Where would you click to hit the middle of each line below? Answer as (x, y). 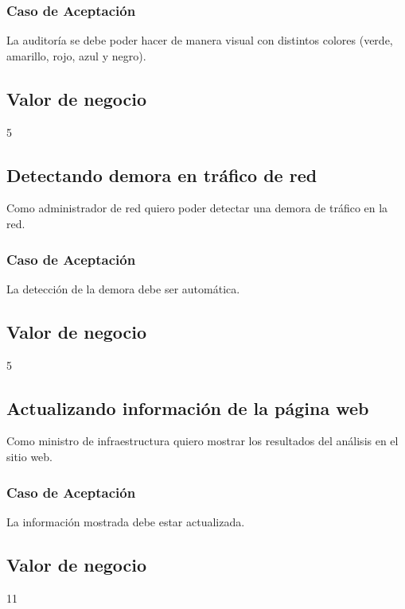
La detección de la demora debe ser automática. (123, 288)
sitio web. (30, 456)
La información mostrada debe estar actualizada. (126, 521)
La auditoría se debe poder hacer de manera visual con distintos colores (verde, (200, 40)
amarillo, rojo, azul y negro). (76, 55)
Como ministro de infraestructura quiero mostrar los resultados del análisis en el (202, 441)
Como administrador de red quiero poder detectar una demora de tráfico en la (197, 208)
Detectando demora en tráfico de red (162, 175)
